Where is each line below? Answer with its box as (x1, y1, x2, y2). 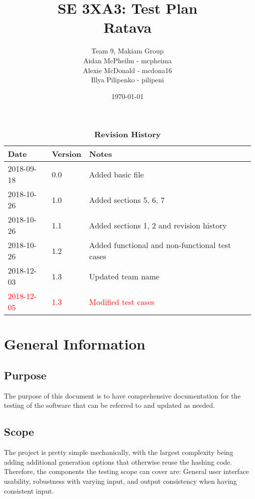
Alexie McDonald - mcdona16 (83, 65, 172, 75)
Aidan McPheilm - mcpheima (83, 55, 172, 65)
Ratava (103, 17, 152, 37)
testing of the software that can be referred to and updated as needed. (4, 400, 215, 410)
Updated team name (89, 270, 159, 282)
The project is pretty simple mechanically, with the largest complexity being (4, 447, 233, 457)
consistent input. (4, 485, 54, 496)
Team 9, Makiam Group (91, 46, 164, 56)
